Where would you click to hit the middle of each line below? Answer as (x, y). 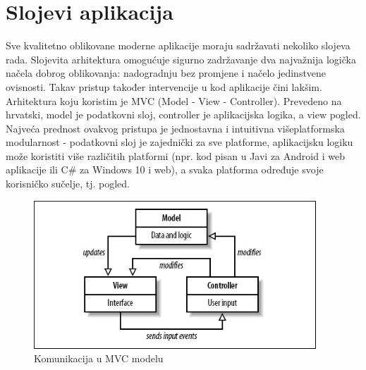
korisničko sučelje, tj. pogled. (68, 184)
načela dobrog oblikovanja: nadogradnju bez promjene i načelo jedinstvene (166, 73)
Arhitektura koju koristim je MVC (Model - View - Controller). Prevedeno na (174, 100)
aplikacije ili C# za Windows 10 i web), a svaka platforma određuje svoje (165, 169)
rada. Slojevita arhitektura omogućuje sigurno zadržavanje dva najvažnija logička (181, 59)
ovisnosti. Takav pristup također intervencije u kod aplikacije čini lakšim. (164, 86)
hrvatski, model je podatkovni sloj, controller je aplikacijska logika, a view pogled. (183, 115)
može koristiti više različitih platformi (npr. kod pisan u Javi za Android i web (175, 155)
